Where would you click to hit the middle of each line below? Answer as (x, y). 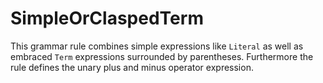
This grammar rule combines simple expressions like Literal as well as (157, 46)
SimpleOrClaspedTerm (107, 18)
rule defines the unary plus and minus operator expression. (132, 67)
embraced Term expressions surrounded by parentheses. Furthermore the (162, 56)
